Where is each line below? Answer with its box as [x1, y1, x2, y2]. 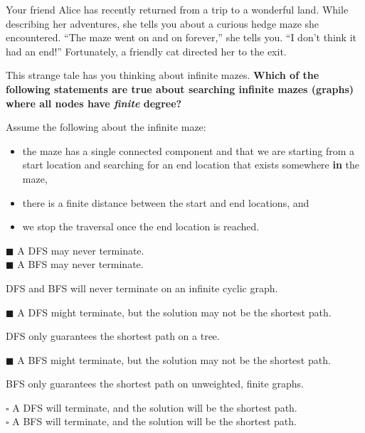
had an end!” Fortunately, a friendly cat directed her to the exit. [6, 43, 287, 58]
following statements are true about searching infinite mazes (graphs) [6, 81, 354, 96]
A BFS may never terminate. [17, 257, 144, 272]
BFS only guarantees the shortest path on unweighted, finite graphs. [6, 376, 304, 391]
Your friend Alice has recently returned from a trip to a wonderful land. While [6, 2, 349, 16]
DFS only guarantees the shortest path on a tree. [6, 328, 220, 343]
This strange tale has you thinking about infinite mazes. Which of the [6, 68, 319, 82]
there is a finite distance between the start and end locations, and [22, 195, 310, 210]
